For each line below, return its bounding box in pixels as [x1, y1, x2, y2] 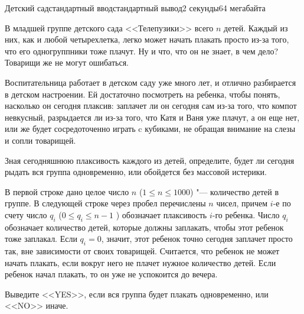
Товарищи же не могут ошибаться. [5, 56, 129, 69]
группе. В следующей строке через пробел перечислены [5, 197, 206, 209]
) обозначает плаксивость [116, 208, 207, 221]
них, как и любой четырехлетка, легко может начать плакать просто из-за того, [5, 33, 289, 46]
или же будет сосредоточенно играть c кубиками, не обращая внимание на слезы [5, 122, 296, 135]
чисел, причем [216, 197, 268, 209]
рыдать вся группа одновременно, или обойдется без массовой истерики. [5, 166, 267, 178]
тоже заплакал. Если [5, 232, 77, 245]
